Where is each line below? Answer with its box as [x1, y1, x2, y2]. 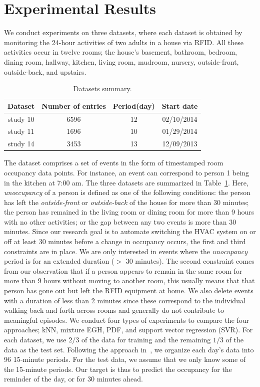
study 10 [7, 113, 34, 124]
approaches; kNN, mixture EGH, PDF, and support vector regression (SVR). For [4, 324, 253, 335]
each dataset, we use [4, 334, 66, 344]
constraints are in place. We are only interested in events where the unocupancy [4, 246, 248, 256]
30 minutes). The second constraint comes [125, 256, 254, 266]
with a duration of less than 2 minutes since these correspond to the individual [4, 295, 245, 305]
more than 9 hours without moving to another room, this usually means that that [4, 275, 255, 286]
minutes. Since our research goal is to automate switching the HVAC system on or [4, 226, 256, 237]
